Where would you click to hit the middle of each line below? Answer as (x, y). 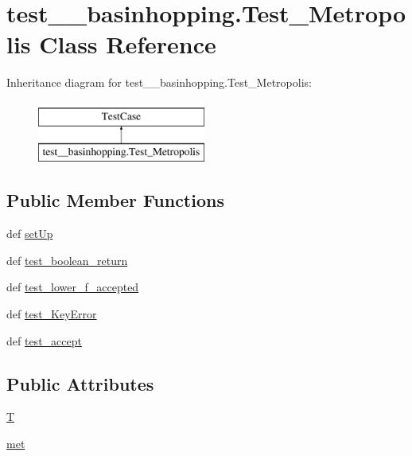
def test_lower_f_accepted (73, 287)
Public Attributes (80, 383)
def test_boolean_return (67, 260)
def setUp (30, 234)
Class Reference (128, 44)
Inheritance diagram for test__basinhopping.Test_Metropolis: (159, 82)
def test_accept (44, 340)
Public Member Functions (115, 200)
